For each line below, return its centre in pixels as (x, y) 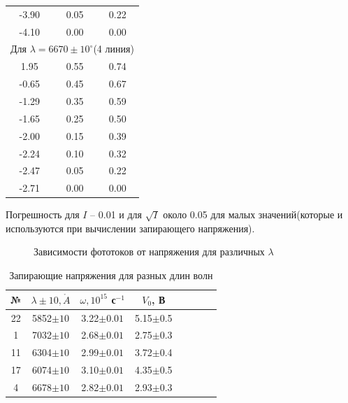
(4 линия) (114, 49)
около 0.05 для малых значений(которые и (253, 214)
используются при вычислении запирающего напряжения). (130, 228)
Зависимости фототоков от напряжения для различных (149, 252)
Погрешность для (43, 214)
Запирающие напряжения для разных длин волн (111, 275)
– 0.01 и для (116, 214)
